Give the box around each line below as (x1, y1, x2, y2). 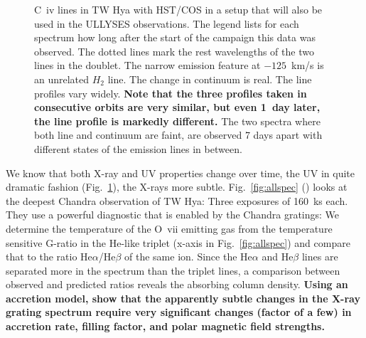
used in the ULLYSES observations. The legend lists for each (34, 16, 299, 31)
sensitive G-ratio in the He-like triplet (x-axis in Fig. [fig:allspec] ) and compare (6, 235, 350, 250)
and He (262, 249, 294, 264)
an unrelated (34, 71, 90, 86)
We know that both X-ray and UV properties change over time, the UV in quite (6, 165, 355, 180)
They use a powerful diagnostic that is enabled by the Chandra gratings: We (6, 207, 340, 222)
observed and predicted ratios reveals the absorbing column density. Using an (6, 277, 348, 292)
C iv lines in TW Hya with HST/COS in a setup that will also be (34, 2, 323, 16)
